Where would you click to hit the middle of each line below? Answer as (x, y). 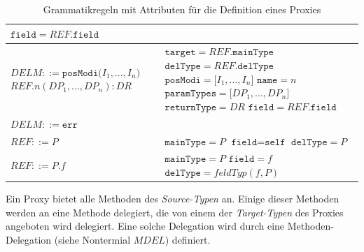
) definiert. (188, 239)
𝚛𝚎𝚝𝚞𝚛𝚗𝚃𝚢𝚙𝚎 (190, 107)
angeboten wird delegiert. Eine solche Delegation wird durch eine (145, 226)
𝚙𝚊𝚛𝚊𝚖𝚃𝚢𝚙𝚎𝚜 (190, 94)
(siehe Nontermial (92, 239)
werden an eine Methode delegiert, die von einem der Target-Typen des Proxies (175, 212)
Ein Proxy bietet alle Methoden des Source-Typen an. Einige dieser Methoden (173, 199)
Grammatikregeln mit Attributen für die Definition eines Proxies (182, 9)
